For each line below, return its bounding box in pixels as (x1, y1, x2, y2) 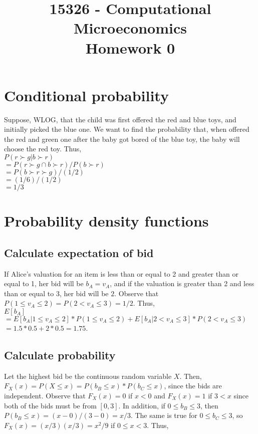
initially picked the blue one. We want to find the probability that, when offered (4, 124, 249, 134)
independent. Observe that (4, 390, 86, 400)
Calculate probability (4, 347, 116, 362)
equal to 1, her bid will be (4, 278, 84, 289)
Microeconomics (73, 18, 187, 38)
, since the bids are (164, 380, 222, 391)
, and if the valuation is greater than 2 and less (110, 278, 254, 289)
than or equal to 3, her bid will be (4, 288, 109, 298)
